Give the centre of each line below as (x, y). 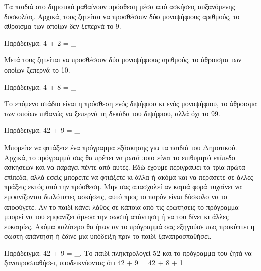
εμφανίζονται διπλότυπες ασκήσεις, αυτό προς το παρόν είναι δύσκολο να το (116, 196)
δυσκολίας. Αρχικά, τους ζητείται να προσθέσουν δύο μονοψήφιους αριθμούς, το (122, 16)
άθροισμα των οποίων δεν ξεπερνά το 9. (63, 26)
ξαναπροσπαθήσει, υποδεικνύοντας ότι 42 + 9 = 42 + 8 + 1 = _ (101, 263)
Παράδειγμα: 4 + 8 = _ (40, 86)
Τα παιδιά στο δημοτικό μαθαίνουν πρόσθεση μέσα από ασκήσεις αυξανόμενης (120, 6)
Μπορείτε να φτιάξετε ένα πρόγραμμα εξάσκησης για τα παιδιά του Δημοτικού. (121, 147)
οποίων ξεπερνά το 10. (37, 69)
